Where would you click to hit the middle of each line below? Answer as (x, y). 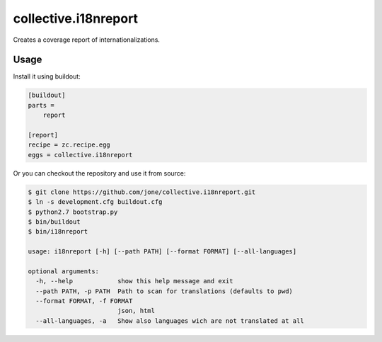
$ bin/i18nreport (58, 232)
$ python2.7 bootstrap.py (73, 212)
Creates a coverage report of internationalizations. (87, 40)
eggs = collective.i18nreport (80, 155)
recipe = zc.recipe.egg (69, 145)
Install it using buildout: (47, 76)
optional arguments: (63, 271)
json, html (136, 311)
